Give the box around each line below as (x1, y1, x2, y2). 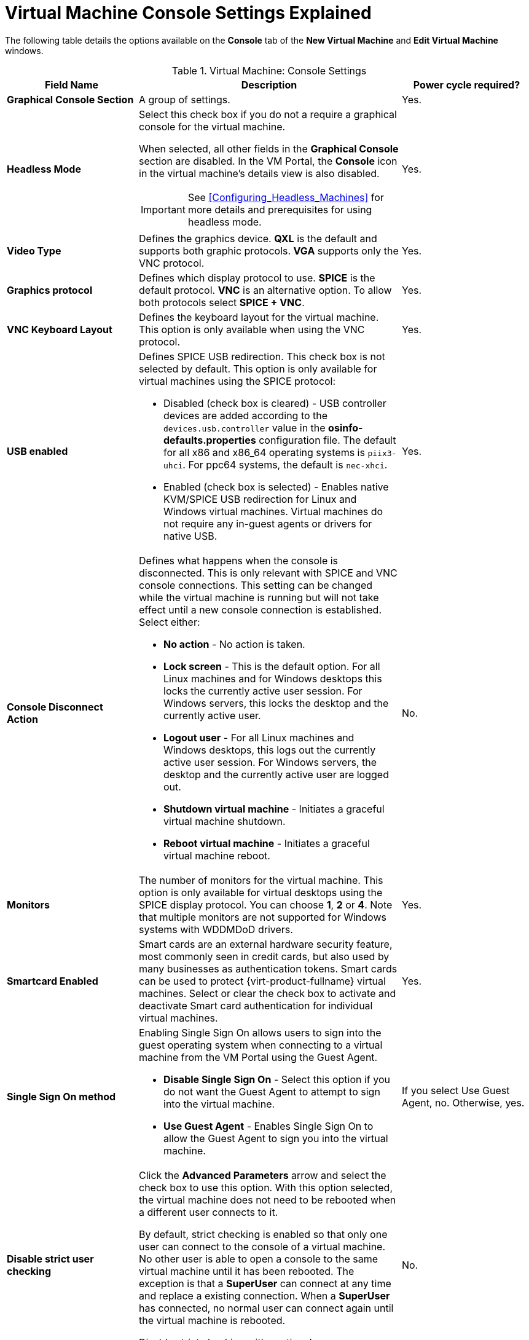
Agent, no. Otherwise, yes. (402, 1096, 525, 1109)
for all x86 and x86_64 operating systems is (163, 446, 365, 459)
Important (141, 203, 186, 216)
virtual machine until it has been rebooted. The (139, 1264, 355, 1277)
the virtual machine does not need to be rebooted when (139, 1193, 396, 1206)
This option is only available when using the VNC (139, 323, 365, 336)
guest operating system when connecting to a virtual (139, 1038, 383, 1051)
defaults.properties (163, 433, 256, 446)
